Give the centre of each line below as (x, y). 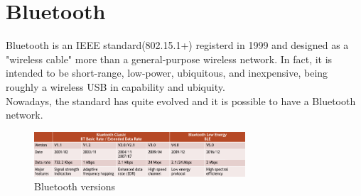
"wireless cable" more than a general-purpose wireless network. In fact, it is (169, 59)
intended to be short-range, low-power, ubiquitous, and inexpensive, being (167, 73)
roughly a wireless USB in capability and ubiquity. (115, 86)
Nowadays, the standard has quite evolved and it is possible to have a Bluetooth (181, 100)
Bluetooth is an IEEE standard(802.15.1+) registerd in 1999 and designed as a (177, 45)
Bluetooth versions (75, 186)
